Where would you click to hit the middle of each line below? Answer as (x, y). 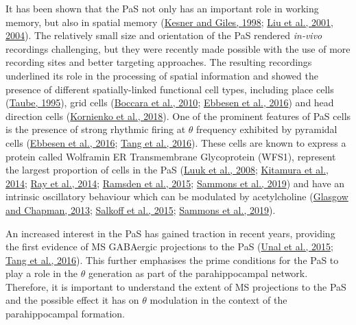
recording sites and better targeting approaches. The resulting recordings (159, 62)
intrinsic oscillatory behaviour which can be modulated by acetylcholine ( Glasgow (177, 196)
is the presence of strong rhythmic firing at (96, 129)
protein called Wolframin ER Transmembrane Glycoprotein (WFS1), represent (171, 156)
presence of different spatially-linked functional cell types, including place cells (170, 89)
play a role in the (42, 273)
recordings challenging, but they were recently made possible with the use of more (178, 48)
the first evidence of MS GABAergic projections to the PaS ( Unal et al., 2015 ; (169, 246)
